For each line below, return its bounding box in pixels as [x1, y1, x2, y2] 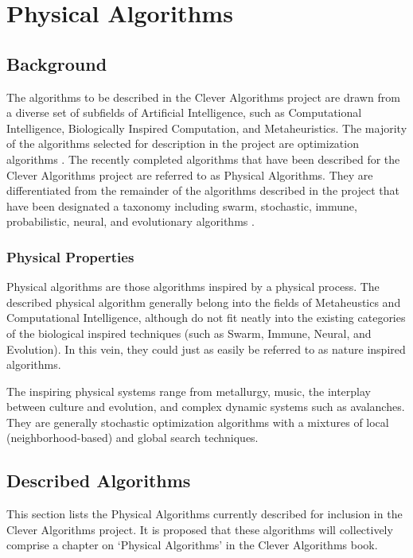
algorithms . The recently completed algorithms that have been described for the [6, 150, 400, 167]
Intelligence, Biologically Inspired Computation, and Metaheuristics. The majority [6, 119, 407, 136]
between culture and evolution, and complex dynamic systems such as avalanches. [6, 398, 405, 415]
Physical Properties [6, 246, 134, 266]
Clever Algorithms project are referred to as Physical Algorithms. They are [6, 166, 373, 183]
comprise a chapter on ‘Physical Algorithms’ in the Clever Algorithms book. [6, 537, 378, 553]
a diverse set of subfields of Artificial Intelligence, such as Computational [6, 104, 362, 121]
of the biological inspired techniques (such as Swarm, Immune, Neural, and [6, 324, 372, 341]
